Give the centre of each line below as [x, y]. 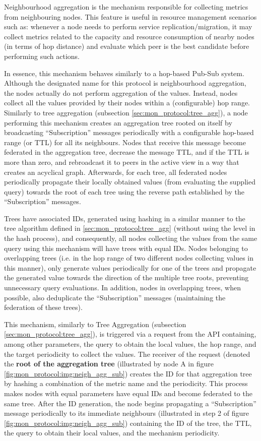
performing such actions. [42, 56]
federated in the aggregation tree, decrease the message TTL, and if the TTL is [127, 152]
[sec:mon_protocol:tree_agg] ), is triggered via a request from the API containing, [130, 334]
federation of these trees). [43, 307]
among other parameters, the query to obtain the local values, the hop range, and [130, 344]
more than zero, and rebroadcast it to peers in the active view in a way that [122, 162]
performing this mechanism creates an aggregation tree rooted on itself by [118, 122]
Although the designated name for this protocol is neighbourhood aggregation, [125, 83]
